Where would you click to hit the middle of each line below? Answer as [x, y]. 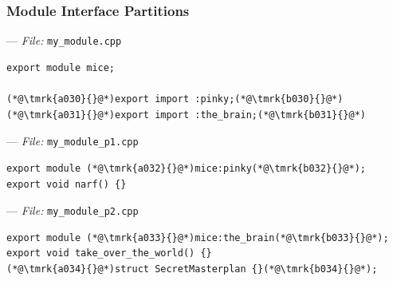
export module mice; [61, 67]
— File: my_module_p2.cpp [73, 210]
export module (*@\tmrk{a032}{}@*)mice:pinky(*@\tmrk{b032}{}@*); [187, 168]
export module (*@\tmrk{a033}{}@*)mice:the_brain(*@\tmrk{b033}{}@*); [198, 237]
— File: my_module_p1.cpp [73, 141]
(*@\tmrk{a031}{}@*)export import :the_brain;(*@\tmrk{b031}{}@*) [187, 115]
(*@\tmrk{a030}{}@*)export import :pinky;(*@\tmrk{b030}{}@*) [175, 99]
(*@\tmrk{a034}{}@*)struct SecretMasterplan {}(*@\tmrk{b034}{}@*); [192, 269]
